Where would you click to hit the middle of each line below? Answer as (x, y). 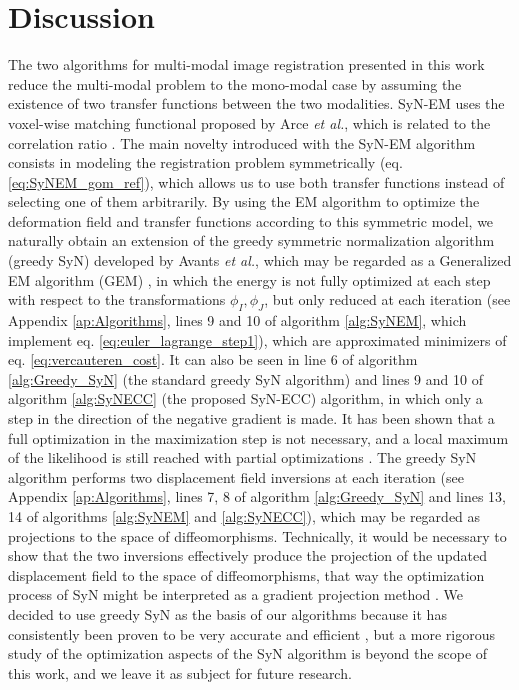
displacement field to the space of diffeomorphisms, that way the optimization (246, 574)
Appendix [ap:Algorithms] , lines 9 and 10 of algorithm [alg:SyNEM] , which (237, 320)
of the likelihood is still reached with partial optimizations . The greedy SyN (242, 457)
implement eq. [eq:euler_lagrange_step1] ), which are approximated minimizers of (257, 339)
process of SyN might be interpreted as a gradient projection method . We (236, 594)
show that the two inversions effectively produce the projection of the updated (248, 555)
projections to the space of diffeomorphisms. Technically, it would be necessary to (257, 535)
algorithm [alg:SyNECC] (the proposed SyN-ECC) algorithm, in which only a (245, 398)
